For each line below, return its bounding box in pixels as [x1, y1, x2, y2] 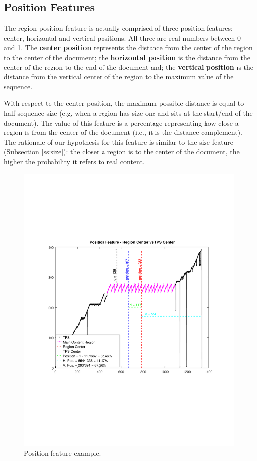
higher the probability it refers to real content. [4, 156, 145, 166]
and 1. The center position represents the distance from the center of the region [4, 42, 253, 53]
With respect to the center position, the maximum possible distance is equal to [4, 98, 244, 108]
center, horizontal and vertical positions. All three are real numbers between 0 [4, 32, 241, 43]
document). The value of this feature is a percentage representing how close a [4, 117, 239, 128]
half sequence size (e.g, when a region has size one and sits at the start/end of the [4, 107, 253, 118]
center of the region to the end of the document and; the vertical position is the [4, 62, 254, 72]
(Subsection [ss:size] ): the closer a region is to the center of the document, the [4, 146, 240, 157]
